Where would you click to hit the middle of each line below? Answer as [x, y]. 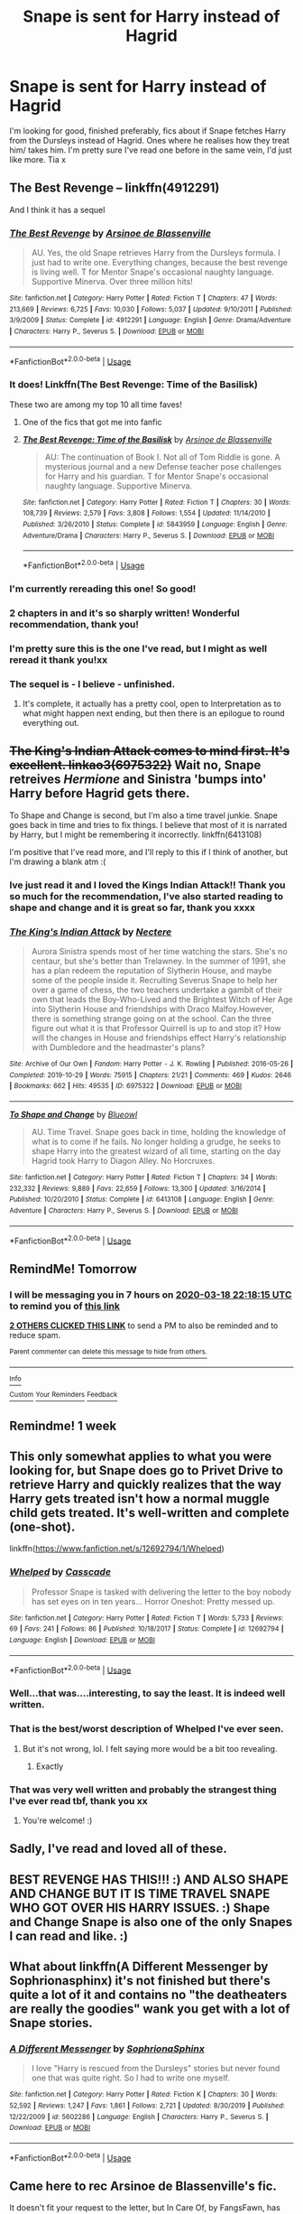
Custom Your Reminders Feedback [64, 1395]
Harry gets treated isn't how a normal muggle [140, 1499]
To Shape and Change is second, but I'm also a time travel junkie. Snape [143, 815]
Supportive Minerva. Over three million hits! [112, 282]
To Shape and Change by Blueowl [73, 1114]
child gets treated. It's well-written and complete [150, 1513]
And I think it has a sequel [57, 209]
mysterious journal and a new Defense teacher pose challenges [163, 466]
